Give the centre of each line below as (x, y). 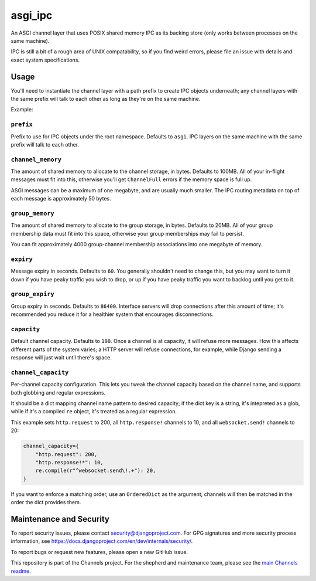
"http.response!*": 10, (69, 463)
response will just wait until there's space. (61, 358)
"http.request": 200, (66, 454)
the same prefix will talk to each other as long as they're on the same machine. (106, 99)
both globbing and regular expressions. (58, 392)
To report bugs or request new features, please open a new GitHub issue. (99, 552)
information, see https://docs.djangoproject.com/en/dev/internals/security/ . (102, 541)
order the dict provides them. (46, 502)
